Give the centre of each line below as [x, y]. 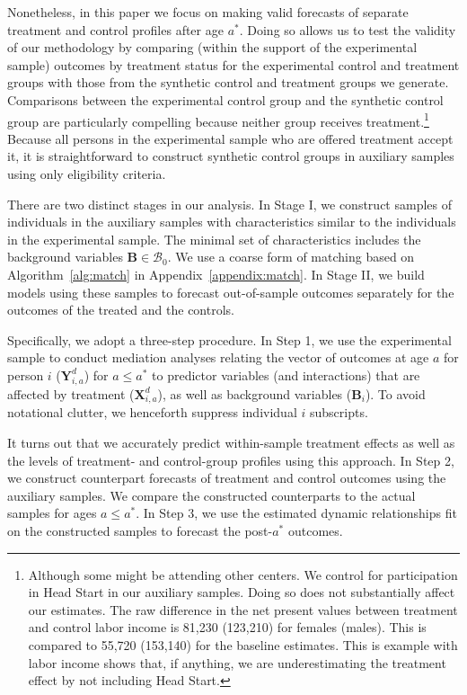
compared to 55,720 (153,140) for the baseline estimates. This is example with [243, 645]
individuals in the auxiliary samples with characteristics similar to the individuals [232, 222]
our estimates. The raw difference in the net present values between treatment [243, 609]
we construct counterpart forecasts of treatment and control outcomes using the [227, 478]
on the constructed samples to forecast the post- [140, 531]
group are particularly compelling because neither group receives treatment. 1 [218, 120]
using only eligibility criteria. [87, 174]
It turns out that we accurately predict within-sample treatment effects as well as [231, 443]
